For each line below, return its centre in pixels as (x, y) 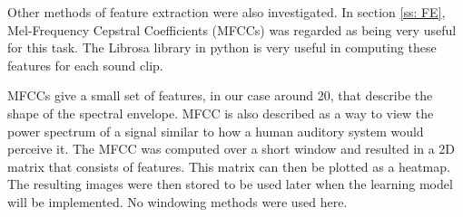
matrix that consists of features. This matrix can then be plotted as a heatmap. (229, 166)
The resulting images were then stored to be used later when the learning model (230, 184)
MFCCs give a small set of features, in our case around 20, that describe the (220, 95)
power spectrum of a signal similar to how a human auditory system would (216, 131)
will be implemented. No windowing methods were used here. (177, 201)
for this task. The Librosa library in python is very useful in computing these (222, 47)
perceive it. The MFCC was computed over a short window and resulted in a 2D (231, 149)
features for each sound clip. (85, 65)
